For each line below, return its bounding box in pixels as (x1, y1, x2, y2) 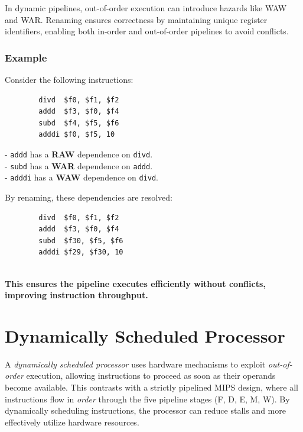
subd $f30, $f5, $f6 (38, 236, 123, 245)
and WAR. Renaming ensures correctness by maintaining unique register (5, 13, 268, 25)
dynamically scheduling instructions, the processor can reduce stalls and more (5, 404, 286, 417)
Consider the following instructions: (5, 73, 133, 85)
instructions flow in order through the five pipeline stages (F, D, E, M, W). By (5, 392, 290, 405)
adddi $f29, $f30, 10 (38, 248, 123, 257)
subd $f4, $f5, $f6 (38, 118, 119, 127)
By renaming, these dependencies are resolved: (5, 191, 173, 203)
